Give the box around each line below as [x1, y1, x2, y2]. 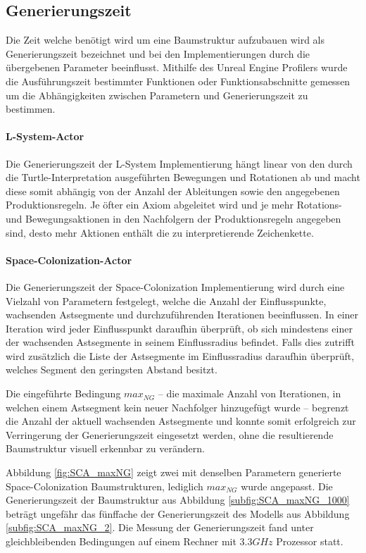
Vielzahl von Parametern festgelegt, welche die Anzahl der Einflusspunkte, [6, 293, 327, 308]
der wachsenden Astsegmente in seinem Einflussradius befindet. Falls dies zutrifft [6, 335, 355, 349]
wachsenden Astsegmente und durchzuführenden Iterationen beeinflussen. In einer [6, 307, 359, 322]
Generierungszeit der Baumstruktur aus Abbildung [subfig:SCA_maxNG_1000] [6, 492, 350, 507]
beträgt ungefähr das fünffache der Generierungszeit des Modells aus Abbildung [6, 506, 350, 521]
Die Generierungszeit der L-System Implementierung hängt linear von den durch [6, 156, 353, 170]
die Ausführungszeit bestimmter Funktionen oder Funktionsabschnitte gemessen [6, 73, 351, 88]
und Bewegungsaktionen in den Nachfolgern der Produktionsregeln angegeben [6, 211, 341, 225]
